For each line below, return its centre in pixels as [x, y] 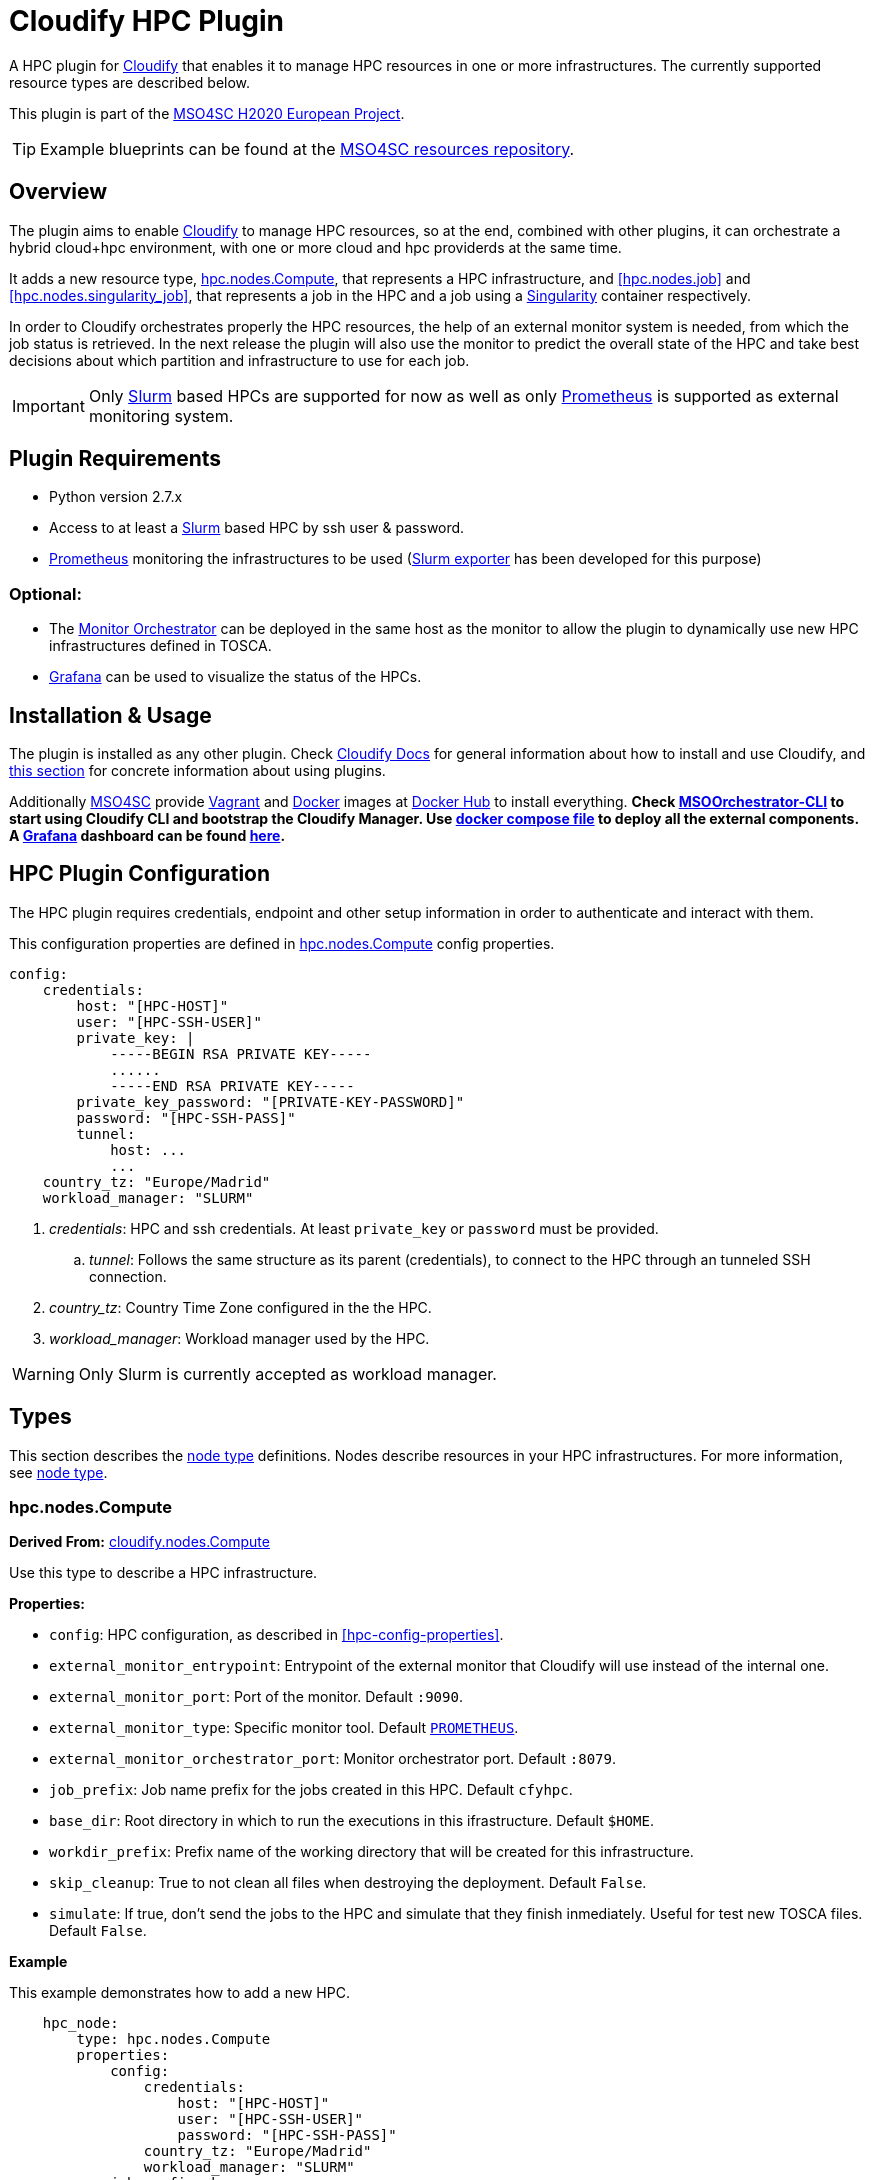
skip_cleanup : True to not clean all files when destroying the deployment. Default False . [348, 1883]
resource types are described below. [130, 82]
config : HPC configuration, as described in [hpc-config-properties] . [276, 1635]
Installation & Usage [110, 715]
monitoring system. [161, 415]
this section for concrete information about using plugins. [197, 771]
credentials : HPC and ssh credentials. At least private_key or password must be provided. [354, 1228]
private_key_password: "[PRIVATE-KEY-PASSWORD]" [270, 1101]
